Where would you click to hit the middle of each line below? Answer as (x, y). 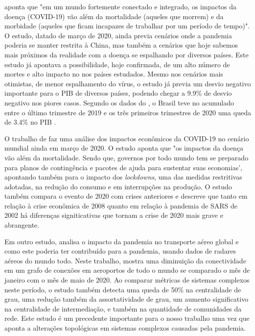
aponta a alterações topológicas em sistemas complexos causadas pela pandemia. (125, 328)
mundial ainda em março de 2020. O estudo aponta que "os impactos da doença (124, 148)
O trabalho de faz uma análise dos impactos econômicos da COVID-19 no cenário (127, 138)
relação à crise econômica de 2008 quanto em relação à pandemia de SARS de (121, 205)
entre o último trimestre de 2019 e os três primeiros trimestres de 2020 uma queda (128, 112)
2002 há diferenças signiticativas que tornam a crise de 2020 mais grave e (114, 215)
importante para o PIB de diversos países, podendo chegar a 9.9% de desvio (118, 93)
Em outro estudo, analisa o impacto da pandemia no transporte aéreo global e (122, 241)
